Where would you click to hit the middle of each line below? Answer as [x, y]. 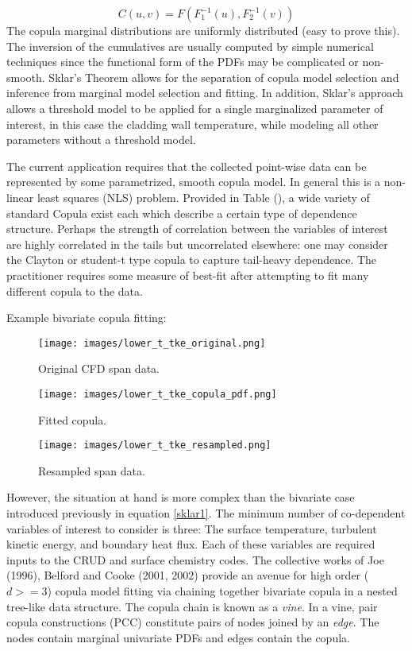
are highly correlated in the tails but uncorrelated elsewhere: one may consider [197, 244]
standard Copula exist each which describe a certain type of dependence [182, 213]
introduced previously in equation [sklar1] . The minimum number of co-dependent [206, 513]
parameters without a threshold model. [101, 139]
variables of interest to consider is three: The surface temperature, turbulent [192, 528]
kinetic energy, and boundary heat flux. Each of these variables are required [191, 544]
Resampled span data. [92, 470]
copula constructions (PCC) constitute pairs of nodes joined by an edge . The [193, 622]
